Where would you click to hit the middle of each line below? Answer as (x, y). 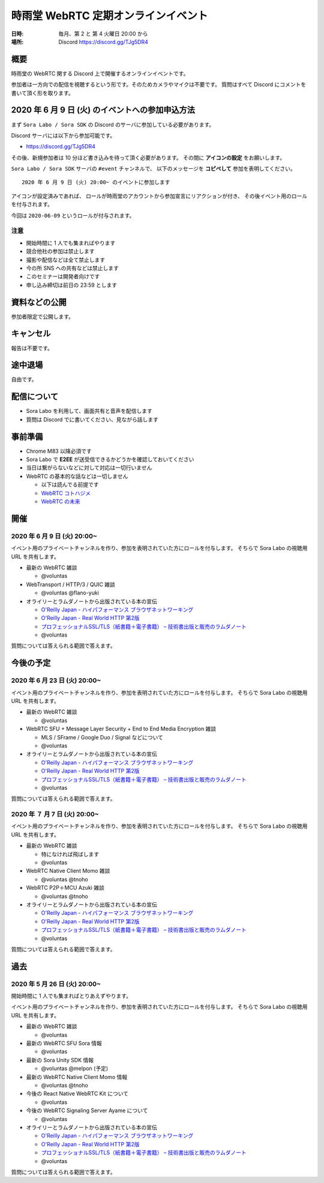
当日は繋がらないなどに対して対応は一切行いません (89, 468)
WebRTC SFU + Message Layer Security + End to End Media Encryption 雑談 (121, 729)
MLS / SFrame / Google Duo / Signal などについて (102, 737)
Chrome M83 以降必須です (59, 451)
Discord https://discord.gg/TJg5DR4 (103, 41)
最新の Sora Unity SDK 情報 (60, 1060)
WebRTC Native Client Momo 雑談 (68, 871)
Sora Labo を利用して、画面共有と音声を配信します (89, 411)
